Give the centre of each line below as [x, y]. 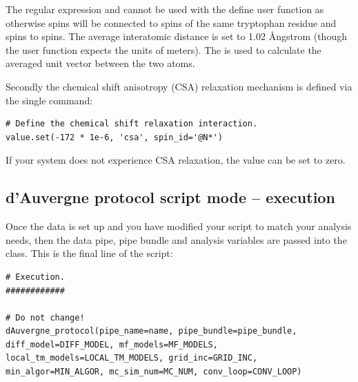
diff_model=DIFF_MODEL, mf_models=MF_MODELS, [112, 344]
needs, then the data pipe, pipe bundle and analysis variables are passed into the [176, 239]
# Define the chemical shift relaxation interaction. [132, 124]
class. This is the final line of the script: [89, 253]
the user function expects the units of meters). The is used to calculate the [163, 49]
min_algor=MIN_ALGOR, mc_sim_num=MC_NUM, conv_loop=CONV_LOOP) [154, 372]
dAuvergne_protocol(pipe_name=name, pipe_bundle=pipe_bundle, [151, 331]
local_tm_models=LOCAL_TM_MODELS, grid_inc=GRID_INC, [132, 358]
